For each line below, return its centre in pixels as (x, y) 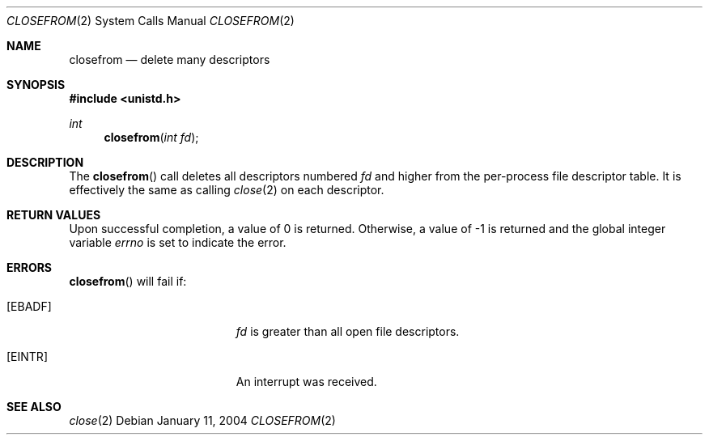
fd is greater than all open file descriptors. (348, 331)
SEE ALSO (34, 407)
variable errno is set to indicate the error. (178, 242)
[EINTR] (27, 356)
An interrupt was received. (306, 382)
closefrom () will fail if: (128, 281)
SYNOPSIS (36, 85)
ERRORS (30, 267)
